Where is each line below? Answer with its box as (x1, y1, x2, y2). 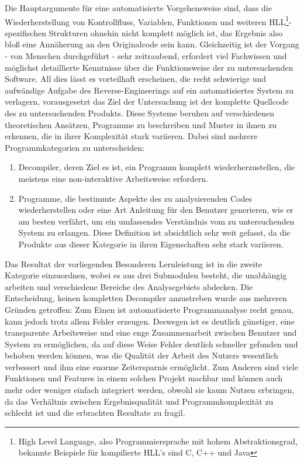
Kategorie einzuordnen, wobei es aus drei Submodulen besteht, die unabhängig (5, 269, 287, 281)
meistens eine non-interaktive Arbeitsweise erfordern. (18, 172, 208, 184)
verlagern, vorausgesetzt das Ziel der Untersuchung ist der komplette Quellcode (5, 95, 289, 108)
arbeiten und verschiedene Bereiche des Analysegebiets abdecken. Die (5, 280, 253, 292)
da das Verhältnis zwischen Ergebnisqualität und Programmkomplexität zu (5, 395, 274, 407)
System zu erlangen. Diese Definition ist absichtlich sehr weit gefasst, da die (18, 226, 291, 239)
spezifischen (5, 26, 46, 39)
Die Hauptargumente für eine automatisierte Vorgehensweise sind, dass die (5, 2, 272, 13)
